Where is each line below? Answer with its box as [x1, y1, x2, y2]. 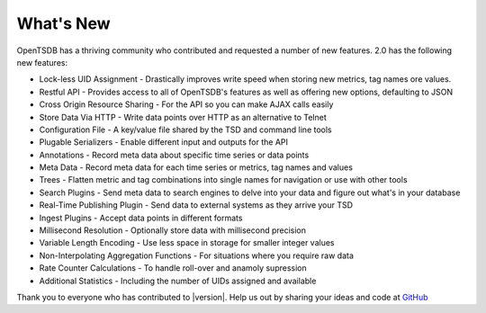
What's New [16, 13, 112, 33]
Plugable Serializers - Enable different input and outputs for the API [39, 137, 288, 148]
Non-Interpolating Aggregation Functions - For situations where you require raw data [39, 250, 355, 261]
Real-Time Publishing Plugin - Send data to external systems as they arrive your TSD [39, 200, 354, 210]
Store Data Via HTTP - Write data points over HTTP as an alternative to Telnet [39, 112, 328, 122]
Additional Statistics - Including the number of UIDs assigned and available [39, 275, 317, 286]
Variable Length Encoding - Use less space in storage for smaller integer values [39, 237, 335, 248]
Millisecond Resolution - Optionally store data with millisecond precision [39, 225, 306, 236]
